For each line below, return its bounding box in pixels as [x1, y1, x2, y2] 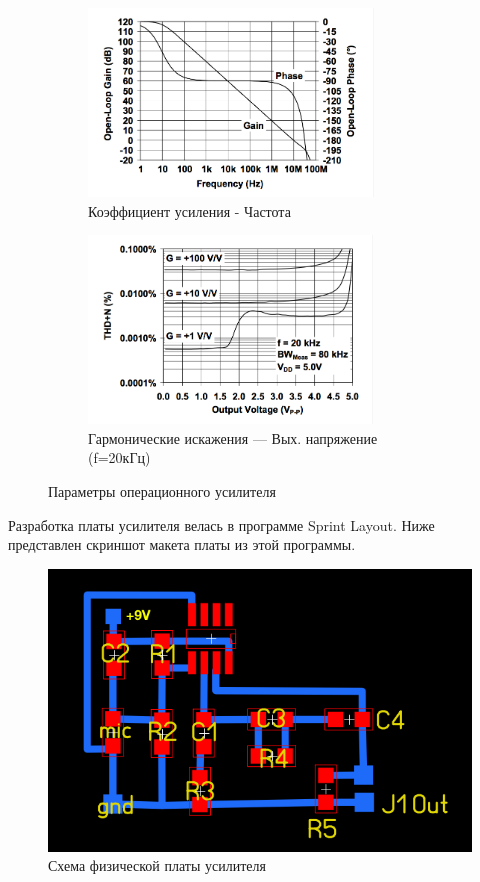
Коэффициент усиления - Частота [88, 200, 291, 221]
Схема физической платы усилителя [48, 855, 266, 876]
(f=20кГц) [88, 447, 151, 468]
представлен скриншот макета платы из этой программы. [8, 534, 356, 555]
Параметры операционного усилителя [48, 480, 276, 501]
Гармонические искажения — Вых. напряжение [88, 427, 378, 448]
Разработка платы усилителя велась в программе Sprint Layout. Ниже [8, 514, 435, 535]
